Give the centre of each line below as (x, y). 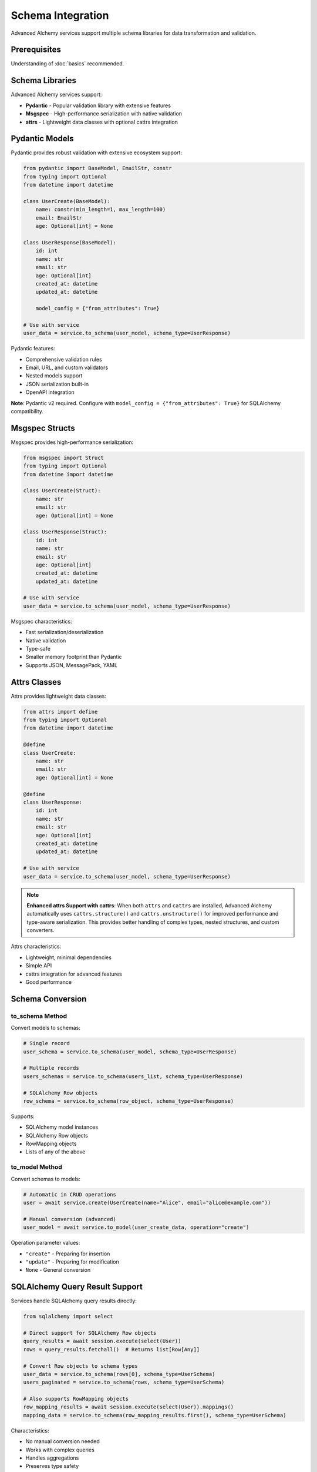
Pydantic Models (42, 139)
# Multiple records (51, 1068)
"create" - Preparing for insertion (68, 1254)
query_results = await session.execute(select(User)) (102, 1341)
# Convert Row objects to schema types (80, 1366)
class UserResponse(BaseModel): (70, 242)
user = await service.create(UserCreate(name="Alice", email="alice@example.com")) (147, 1202)
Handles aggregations (52, 1458)
